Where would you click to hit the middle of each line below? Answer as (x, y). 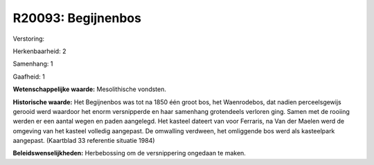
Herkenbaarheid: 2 (39, 51)
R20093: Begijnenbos (77, 18)
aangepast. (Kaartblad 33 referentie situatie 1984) (84, 141)
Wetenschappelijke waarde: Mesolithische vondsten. (89, 89)
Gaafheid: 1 (29, 77)
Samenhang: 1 (33, 64)
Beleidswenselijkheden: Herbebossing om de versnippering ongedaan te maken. (129, 153)
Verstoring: (29, 39)
